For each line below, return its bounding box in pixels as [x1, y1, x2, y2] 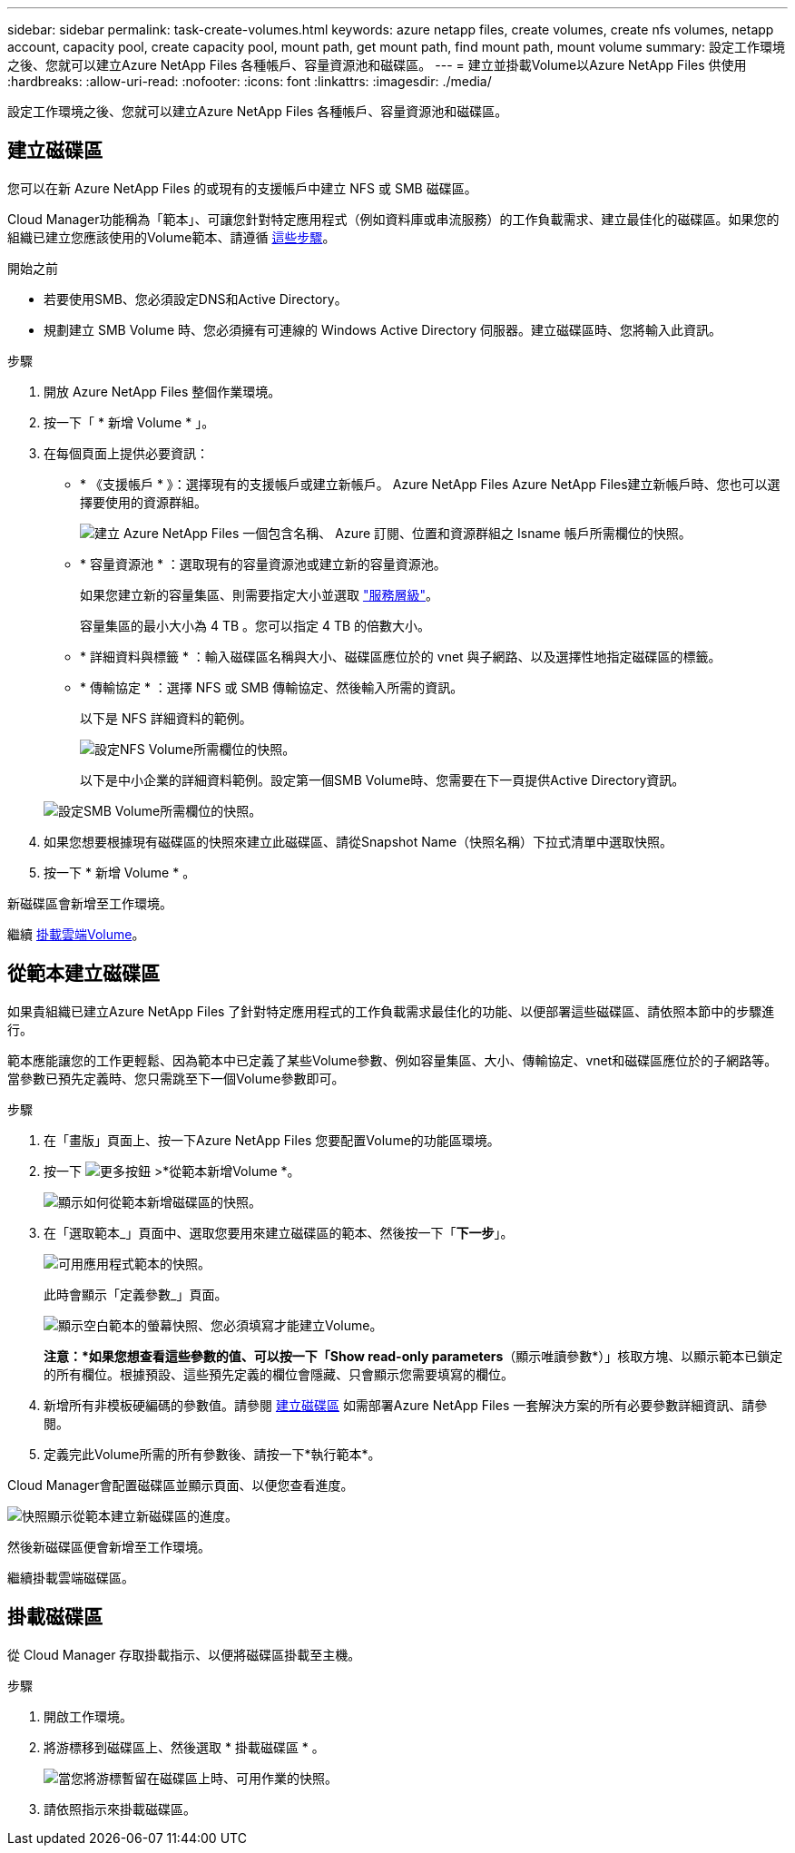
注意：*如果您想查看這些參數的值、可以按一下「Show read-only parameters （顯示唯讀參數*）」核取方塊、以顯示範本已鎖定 [44, 1348, 783, 1364]
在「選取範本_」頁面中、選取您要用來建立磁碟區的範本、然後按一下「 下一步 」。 [44, 1224, 514, 1240]
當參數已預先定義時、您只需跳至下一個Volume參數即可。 [7, 1070, 345, 1086]
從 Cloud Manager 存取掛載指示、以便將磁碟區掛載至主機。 [7, 1646, 361, 1662]
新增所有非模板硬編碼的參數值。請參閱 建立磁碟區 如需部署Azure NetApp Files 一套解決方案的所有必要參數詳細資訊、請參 [44, 1397, 768, 1413]
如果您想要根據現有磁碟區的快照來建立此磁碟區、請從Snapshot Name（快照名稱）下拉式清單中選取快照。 [44, 833, 673, 849]
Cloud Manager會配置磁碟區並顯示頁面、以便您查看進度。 [7, 1476, 354, 1493]
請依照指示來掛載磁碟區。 [44, 1800, 196, 1817]
